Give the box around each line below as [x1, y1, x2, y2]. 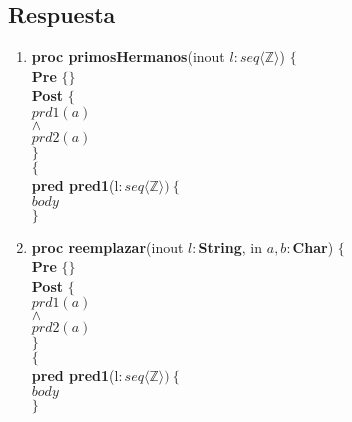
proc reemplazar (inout [31, 236, 184, 257]
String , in [198, 236, 263, 257]
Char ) [292, 236, 334, 257]
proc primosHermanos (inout [31, 46, 225, 67]
